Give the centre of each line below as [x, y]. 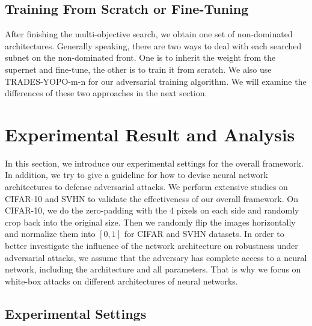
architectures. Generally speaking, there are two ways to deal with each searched [153, 45]
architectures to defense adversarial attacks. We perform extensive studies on [146, 187]
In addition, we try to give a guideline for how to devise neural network [136, 175]
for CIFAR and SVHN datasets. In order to [204, 234]
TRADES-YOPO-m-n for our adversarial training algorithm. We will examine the [156, 81]
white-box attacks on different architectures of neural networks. [121, 281]
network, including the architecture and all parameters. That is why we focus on [153, 269]
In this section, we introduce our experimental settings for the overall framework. [154, 163]
